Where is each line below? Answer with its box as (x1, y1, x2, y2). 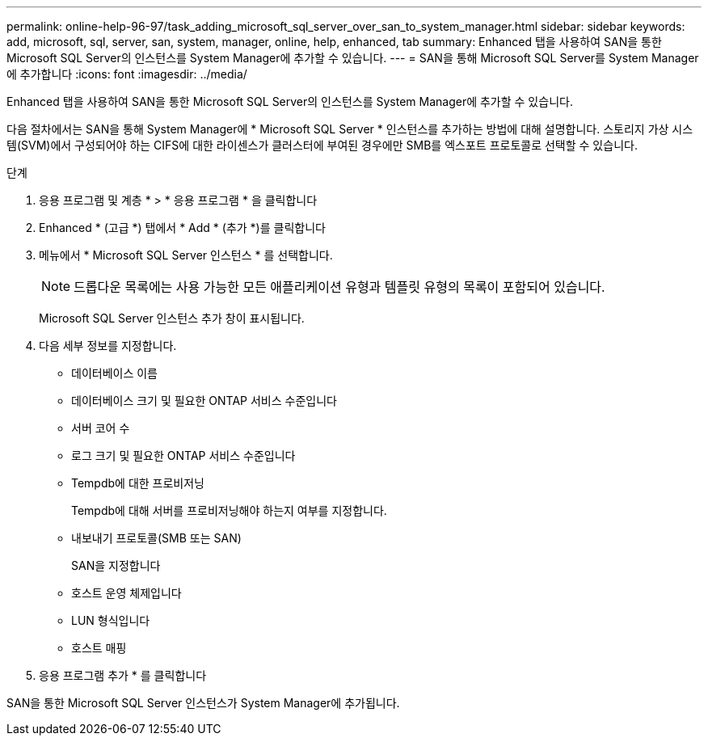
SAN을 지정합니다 (71, 559, 161, 572)
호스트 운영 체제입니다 (71, 586, 182, 600)
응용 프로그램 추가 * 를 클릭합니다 (39, 668, 207, 682)
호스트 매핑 (71, 641, 127, 655)
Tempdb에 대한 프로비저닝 (71, 476, 205, 490)
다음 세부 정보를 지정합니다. (39, 339, 177, 352)
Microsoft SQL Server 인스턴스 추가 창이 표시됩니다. (39, 311, 305, 325)
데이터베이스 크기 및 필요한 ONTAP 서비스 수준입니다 (71, 394, 337, 407)
